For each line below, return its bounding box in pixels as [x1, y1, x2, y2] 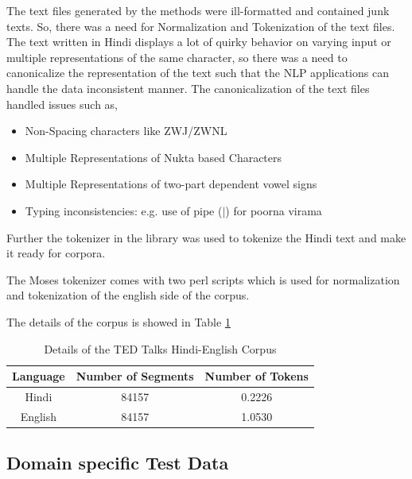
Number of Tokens [204, 368, 309, 384]
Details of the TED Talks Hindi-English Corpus [44, 340, 277, 357]
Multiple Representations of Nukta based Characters [25, 149, 282, 165]
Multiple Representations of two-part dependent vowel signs [25, 176, 317, 192]
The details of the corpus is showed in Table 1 [6, 313, 231, 330]
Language [12, 368, 65, 384]
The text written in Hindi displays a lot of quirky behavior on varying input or [6, 33, 391, 50]
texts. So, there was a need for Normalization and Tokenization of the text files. [6, 17, 395, 34]
